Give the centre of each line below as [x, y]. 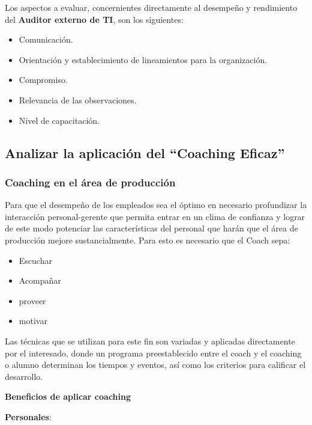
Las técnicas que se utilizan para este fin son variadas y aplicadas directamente [150, 341]
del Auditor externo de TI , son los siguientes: [94, 19]
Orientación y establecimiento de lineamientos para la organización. [143, 59]
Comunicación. [46, 39]
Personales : [28, 416]
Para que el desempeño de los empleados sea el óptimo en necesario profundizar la [156, 205]
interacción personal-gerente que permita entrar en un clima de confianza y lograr [155, 216]
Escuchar [35, 260]
